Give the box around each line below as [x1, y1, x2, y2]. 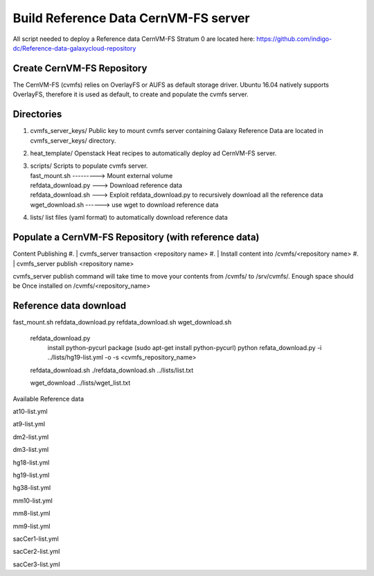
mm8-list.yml [12, 509, 51, 518]
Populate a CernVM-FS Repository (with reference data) [12, 232, 260, 243]
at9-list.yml [12, 420, 45, 428]
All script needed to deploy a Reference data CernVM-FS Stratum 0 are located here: [12, 35, 256, 43]
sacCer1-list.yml [12, 534, 59, 543]
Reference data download [12, 300, 127, 312]
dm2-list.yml [12, 433, 49, 441]
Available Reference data [12, 394, 84, 403]
